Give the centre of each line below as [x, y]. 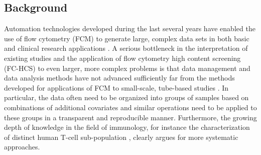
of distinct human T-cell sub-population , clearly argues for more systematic [121, 137]
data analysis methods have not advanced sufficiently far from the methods [119, 78]
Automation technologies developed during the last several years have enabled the [130, 28]
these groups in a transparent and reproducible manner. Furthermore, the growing [130, 117]
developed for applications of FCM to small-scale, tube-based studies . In [116, 87]
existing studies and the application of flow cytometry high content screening [122, 58]
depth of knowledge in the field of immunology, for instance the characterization [127, 127]
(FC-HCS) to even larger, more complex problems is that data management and [127, 68]
